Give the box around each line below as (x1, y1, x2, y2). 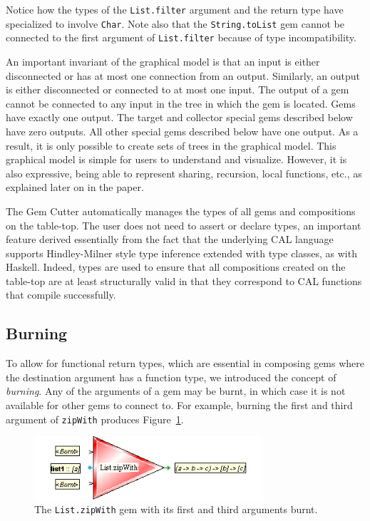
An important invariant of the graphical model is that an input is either (6, 53, 320, 68)
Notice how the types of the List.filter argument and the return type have (6, 2, 344, 16)
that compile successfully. (6, 287, 116, 302)
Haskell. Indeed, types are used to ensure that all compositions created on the (6, 259, 346, 274)
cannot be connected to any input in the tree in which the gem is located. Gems (6, 96, 356, 110)
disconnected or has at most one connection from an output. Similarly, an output (6, 68, 360, 83)
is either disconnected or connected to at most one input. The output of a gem (6, 82, 349, 97)
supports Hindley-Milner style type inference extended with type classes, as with (6, 245, 357, 260)
